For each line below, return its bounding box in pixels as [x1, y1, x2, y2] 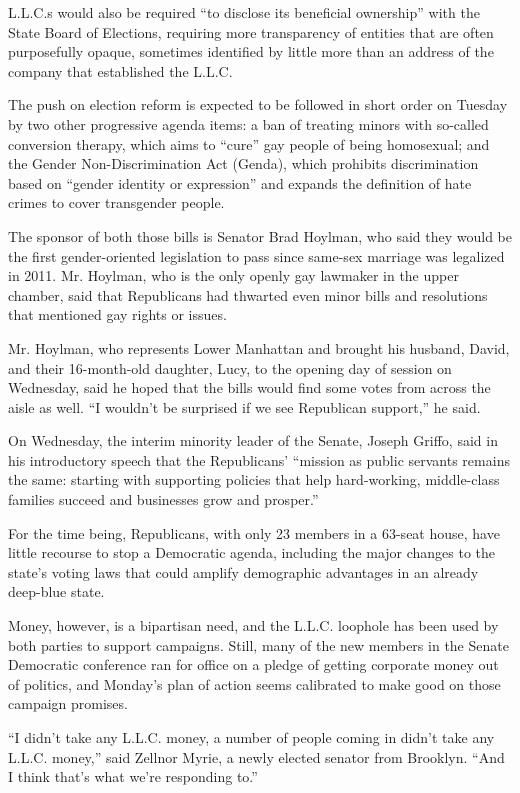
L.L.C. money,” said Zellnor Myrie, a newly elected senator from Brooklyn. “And [8, 746, 505, 767]
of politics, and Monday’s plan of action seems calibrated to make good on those [8, 673, 501, 694]
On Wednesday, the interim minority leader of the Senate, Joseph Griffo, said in [8, 430, 498, 451]
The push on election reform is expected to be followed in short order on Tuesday [8, 94, 508, 115]
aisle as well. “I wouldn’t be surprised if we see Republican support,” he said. [8, 396, 481, 417]
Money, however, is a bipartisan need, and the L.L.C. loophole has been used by [8, 615, 499, 636]
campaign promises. [8, 693, 128, 714]
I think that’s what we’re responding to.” [8, 766, 258, 787]
